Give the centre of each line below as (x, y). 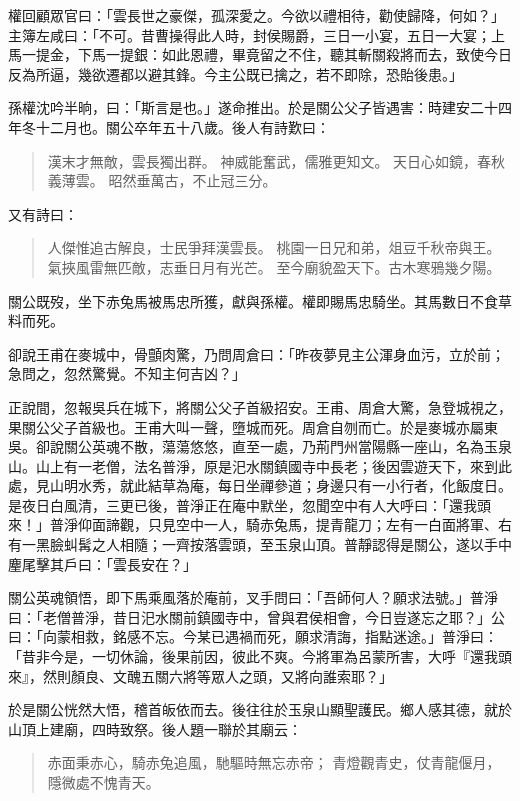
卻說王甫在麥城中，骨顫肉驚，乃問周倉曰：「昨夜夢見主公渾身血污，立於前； (256, 353)
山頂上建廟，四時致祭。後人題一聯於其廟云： (155, 728)
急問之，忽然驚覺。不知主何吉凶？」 (127, 373)
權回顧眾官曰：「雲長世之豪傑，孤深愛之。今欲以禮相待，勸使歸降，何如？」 (256, 15)
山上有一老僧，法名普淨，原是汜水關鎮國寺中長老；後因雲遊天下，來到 (266, 465)
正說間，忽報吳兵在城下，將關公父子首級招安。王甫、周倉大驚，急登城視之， (260, 406)
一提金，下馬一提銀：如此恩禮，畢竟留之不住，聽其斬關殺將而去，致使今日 (266, 54)
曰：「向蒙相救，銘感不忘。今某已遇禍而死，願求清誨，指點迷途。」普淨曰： (253, 636)
